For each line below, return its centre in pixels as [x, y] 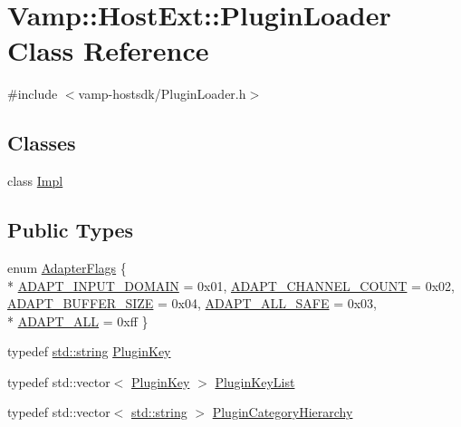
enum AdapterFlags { [67, 267]
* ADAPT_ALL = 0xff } [78, 320]
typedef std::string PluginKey [89, 351]
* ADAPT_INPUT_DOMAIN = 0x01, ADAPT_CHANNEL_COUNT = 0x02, [231, 285]
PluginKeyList [255, 381]
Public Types [71, 230]
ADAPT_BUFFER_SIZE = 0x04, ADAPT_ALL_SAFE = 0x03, [192, 303]
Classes [42, 143]
